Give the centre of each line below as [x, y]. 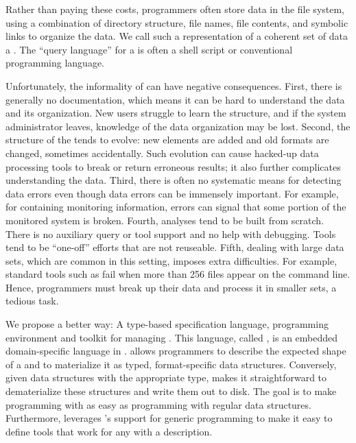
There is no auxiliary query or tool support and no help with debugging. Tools [171, 234]
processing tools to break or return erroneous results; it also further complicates [173, 166]
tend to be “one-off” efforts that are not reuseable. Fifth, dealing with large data [175, 247]
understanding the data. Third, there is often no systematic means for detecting [174, 180]
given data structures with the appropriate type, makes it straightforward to [166, 378]
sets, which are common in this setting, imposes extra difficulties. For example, [171, 260]
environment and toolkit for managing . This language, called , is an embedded [172, 337]
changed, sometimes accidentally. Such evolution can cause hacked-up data [162, 153]
